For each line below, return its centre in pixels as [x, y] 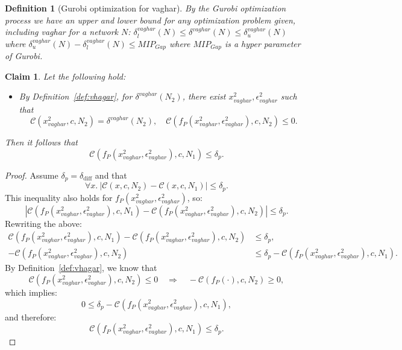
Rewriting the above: [43, 223]
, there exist [204, 96]
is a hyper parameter [262, 43]
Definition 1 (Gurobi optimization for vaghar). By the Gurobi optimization [146, 8]
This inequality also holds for [59, 197]
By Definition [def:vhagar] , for [76, 96]
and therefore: [31, 317]
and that [111, 175]
